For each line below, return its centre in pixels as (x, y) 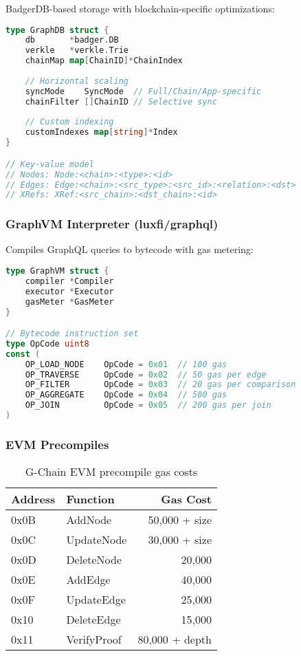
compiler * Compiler (69, 281)
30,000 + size (180, 540)
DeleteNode (94, 560)
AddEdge (88, 580)
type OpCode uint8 (47, 343)
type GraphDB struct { (57, 30)
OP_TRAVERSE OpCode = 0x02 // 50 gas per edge (146, 374)
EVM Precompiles (57, 444)
